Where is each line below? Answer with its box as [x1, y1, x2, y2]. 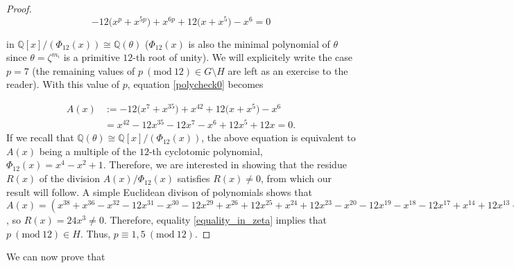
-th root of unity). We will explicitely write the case [132, 50, 353, 64]
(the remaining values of [32, 63, 135, 78]
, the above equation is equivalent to [201, 130, 356, 145]
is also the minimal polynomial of [188, 36, 330, 51]
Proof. [6, 1, 32, 15]
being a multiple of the [39, 143, 137, 158]
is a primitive [63, 50, 120, 64]
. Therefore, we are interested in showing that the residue [103, 157, 347, 172]
